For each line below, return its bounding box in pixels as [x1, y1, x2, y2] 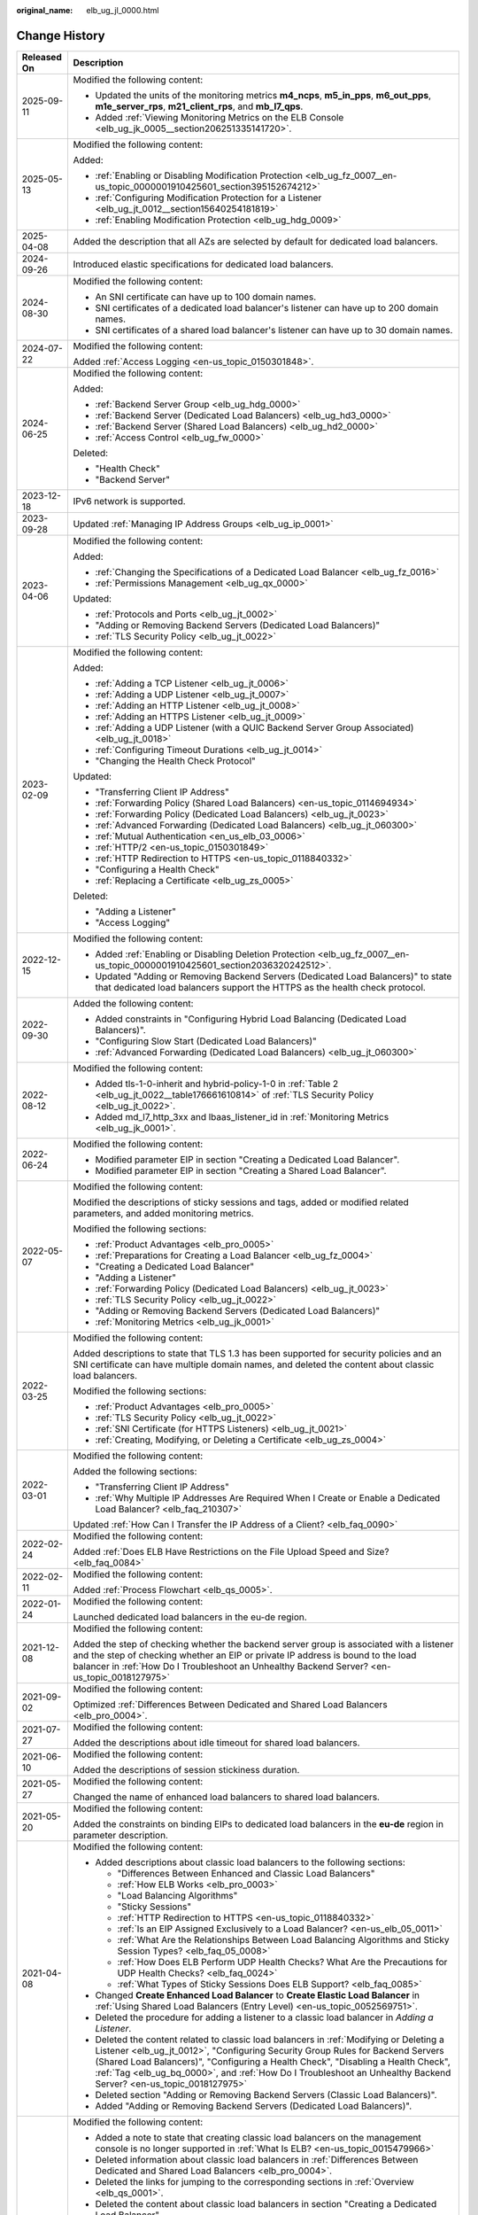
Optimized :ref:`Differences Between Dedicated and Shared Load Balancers [73, 1698, 389, 1710]
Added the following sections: [73, 1465, 197, 1477]
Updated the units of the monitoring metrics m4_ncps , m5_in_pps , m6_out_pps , [95, 89, 432, 101]
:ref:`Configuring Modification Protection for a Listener [95, 191, 322, 204]
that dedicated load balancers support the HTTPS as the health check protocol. [95, 981, 427, 993]
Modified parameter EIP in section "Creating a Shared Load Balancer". [95, 1164, 387, 1177]
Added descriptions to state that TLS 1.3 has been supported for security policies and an [73, 1347, 443, 1359]
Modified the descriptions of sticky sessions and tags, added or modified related [73, 1196, 409, 1209]
